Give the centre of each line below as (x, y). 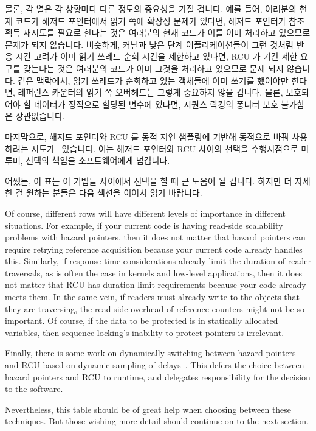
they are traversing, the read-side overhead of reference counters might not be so (155, 308)
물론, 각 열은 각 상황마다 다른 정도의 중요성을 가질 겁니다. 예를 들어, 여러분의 (151, 9)
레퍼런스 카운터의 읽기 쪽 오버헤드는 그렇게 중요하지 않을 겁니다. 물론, (150, 92)
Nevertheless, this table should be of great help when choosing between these (148, 409)
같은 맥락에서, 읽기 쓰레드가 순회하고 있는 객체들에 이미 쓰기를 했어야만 (153, 80)
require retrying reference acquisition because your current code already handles (154, 249)
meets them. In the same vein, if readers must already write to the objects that (153, 297)
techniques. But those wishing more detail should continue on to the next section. (157, 421)
